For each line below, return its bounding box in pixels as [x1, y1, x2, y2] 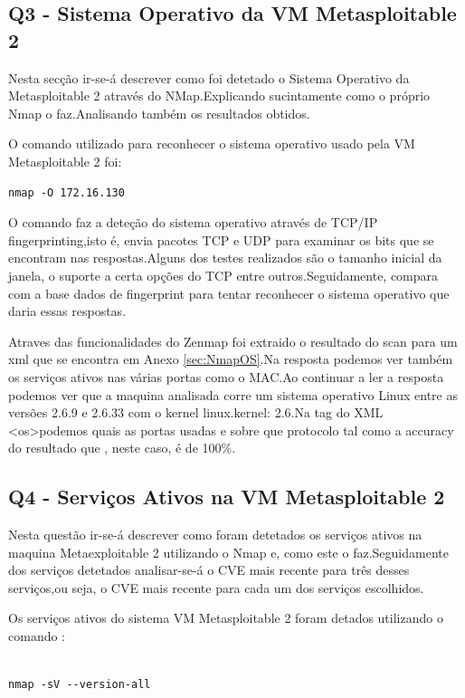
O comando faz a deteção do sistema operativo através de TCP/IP [8, 213, 378, 232]
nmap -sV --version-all [8, 678, 151, 692]
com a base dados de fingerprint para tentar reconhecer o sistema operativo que [8, 283, 450, 302]
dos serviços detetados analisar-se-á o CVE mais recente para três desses [8, 560, 410, 579]
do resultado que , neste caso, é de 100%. [8, 438, 236, 457]
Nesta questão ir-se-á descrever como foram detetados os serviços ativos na [8, 525, 422, 544]
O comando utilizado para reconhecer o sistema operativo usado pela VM [8, 134, 415, 153]
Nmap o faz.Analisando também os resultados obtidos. [8, 103, 310, 122]
